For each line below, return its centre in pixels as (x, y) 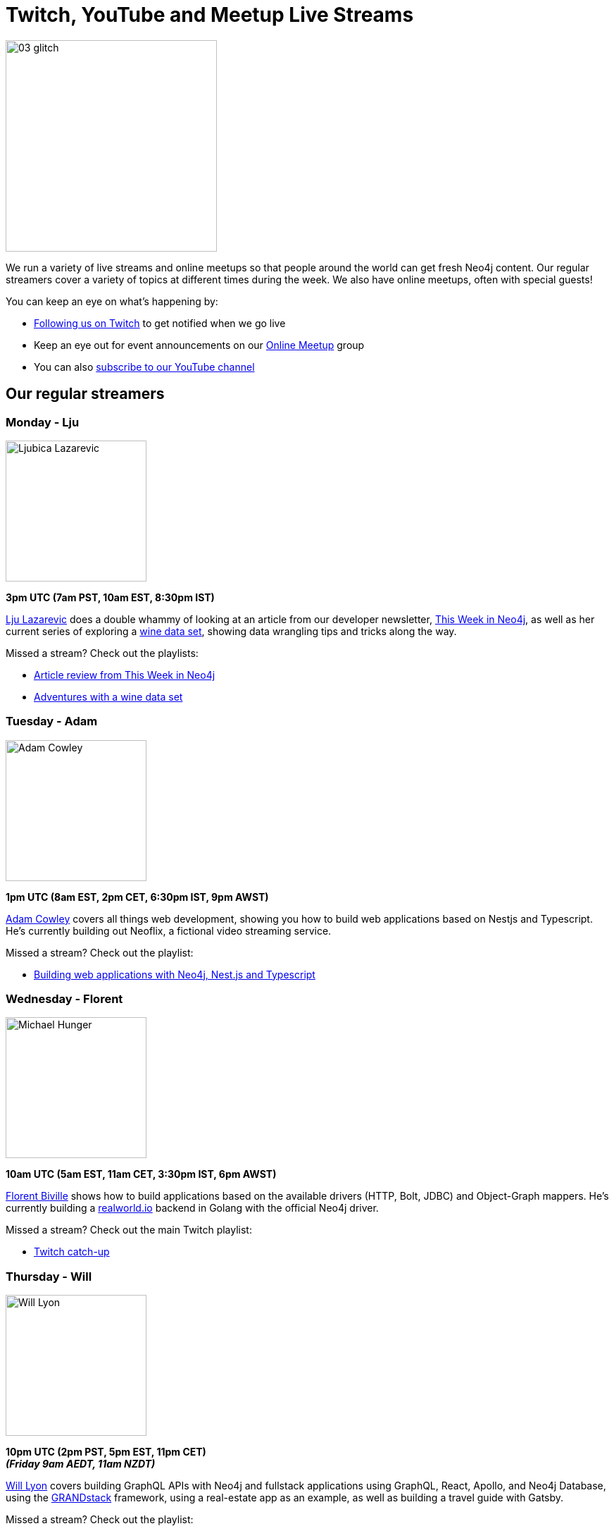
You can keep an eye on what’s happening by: (112, 301)
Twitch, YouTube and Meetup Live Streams (210, 15)
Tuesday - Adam (52, 721)
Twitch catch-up (72, 1252)
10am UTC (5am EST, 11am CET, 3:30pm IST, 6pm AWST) (141, 1174)
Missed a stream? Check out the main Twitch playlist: (129, 1230)
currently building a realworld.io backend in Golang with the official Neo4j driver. (192, 1208)
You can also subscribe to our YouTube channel (144, 367)
